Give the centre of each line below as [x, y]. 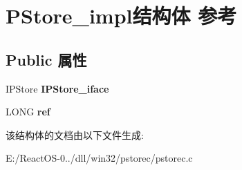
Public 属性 [46, 59]
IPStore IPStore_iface [57, 88]
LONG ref [28, 112]
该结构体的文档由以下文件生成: [75, 134]
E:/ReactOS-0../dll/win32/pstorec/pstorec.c [99, 158]
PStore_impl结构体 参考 [121, 16]
